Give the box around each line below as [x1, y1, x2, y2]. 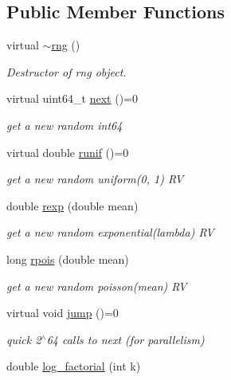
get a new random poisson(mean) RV [6, 277, 187, 294]
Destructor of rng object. [6, 63, 127, 80]
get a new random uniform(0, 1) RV [6, 170, 184, 187]
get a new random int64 [6, 116, 123, 133]
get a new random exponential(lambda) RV [6, 224, 214, 241]
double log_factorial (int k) [6, 358, 141, 374]
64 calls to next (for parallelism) [46, 331, 205, 347]
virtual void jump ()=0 [6, 304, 119, 321]
